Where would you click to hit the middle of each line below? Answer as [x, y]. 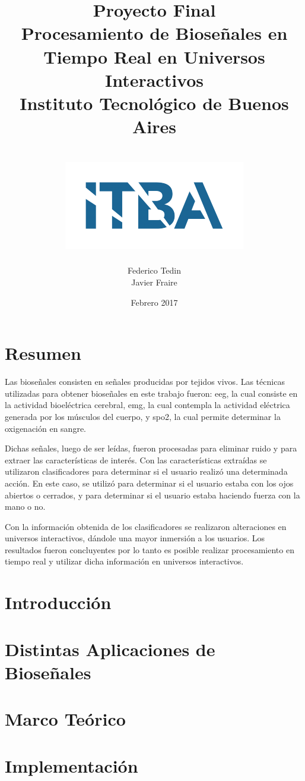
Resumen [43, 353]
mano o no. [25, 506]
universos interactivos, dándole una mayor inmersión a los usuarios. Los [135, 538]
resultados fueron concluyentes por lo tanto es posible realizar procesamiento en [150, 549]
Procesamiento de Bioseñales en [154, 33]
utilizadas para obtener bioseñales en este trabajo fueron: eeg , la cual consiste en [151, 393]
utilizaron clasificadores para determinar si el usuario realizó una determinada [146, 471]
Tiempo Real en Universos [154, 56]
